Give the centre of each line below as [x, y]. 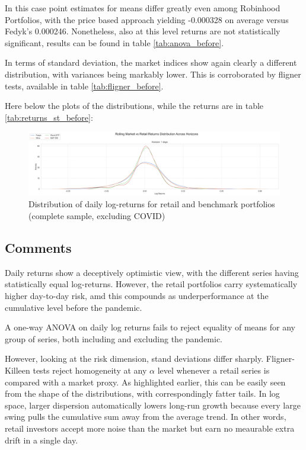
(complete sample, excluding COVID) [97, 216]
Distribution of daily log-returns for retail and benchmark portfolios [152, 204]
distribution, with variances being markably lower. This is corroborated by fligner [153, 74]
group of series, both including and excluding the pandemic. [114, 338]
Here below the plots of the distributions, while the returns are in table [134, 106]
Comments [38, 247]
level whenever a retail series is [213, 370]
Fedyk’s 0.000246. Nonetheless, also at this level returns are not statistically [143, 31]
